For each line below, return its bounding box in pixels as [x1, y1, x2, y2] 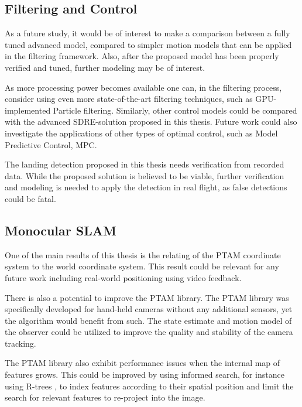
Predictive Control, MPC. [5, 138, 97, 151]
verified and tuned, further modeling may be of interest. [5, 61, 205, 73]
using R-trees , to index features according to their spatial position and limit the [5, 379, 294, 392]
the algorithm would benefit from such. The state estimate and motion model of [5, 314, 292, 326]
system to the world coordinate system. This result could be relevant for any [5, 260, 279, 272]
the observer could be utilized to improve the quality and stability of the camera [5, 326, 293, 338]
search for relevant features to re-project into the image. [5, 391, 205, 403]
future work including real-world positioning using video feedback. [5, 271, 242, 283]
